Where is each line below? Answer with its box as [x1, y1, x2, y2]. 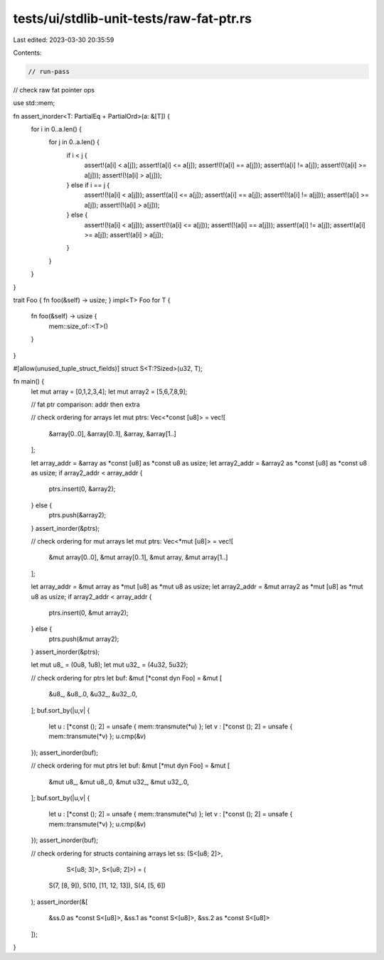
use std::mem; [13, 99, 55, 107]
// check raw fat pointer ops [13, 85, 95, 94]
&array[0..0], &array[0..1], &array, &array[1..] [48, 429, 177, 438]
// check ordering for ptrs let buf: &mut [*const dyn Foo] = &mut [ [31, 674, 223, 682]
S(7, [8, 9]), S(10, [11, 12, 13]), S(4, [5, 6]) [48, 881, 166, 890]
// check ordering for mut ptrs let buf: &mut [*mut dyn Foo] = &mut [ [31, 761, 230, 770]
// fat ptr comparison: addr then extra [31, 400, 140, 409]
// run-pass [28, 68, 70, 75]
